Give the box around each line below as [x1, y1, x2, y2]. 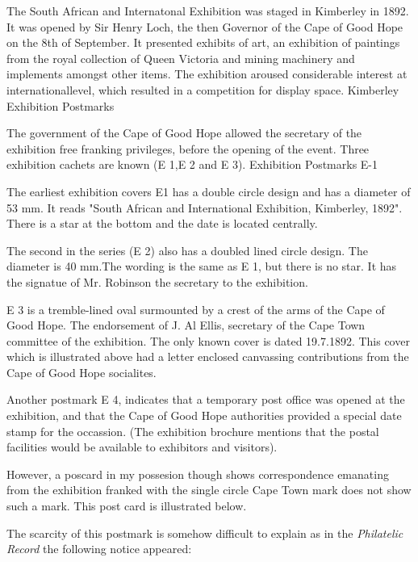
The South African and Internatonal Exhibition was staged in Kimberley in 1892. [6, 2, 409, 19]
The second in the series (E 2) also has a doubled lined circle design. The [6, 241, 368, 258]
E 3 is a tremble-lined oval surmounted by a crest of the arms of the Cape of [6, 300, 385, 317]
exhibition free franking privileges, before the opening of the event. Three [6, 140, 370, 157]
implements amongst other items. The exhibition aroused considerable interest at [6, 65, 408, 82]
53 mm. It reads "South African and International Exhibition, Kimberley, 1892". [6, 199, 403, 216]
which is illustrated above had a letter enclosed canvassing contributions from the [6, 348, 409, 365]
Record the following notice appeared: [6, 540, 192, 557]
